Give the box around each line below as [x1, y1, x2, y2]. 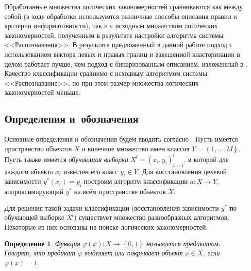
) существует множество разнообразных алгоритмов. [74, 212, 229, 222]
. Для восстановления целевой [137, 166, 227, 176]
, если [203, 248, 220, 258]
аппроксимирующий [4, 186, 64, 197]
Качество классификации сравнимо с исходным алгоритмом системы [4, 68, 207, 78]
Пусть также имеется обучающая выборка [4, 154, 129, 164]
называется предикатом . [146, 238, 221, 248]
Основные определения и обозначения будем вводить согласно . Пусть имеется [4, 134, 238, 144]
